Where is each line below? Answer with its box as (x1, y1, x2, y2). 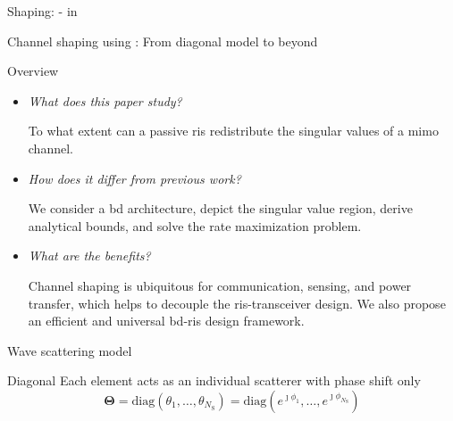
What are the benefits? (28, 246, 151, 265)
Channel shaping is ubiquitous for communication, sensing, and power (28, 276, 412, 294)
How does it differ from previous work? (28, 169, 241, 187)
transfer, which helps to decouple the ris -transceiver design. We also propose (28, 293, 446, 312)
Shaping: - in (7, 2, 78, 20)
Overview (7, 62, 59, 80)
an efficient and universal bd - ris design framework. (28, 311, 305, 330)
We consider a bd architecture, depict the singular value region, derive (28, 199, 413, 218)
